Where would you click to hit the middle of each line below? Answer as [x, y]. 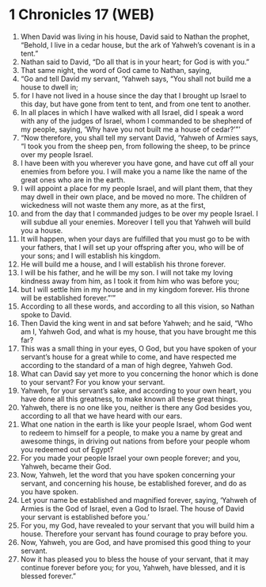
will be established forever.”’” [68, 297]
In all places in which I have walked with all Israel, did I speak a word [132, 112]
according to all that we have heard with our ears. [101, 416]
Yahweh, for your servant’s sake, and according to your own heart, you [136, 390]
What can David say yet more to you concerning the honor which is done [139, 374]
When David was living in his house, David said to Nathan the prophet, [135, 36]
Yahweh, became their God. [66, 466]
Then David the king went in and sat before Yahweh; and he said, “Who [137, 323]
